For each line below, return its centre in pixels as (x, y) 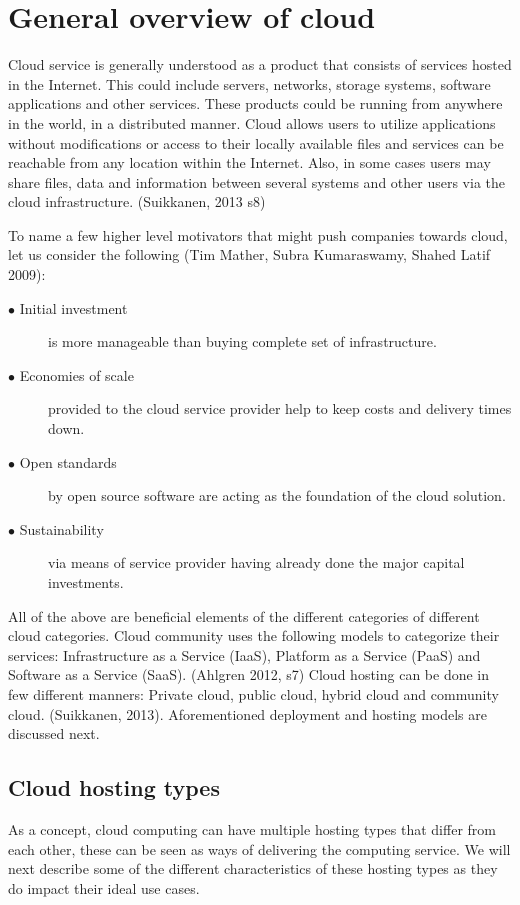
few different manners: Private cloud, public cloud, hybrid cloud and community (253, 693)
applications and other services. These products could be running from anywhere (255, 103)
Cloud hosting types (114, 787)
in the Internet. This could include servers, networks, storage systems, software (249, 83)
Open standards (68, 461)
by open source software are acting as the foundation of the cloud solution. (277, 495)
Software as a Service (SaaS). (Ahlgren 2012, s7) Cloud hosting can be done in (249, 674)
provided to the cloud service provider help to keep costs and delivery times (280, 408)
